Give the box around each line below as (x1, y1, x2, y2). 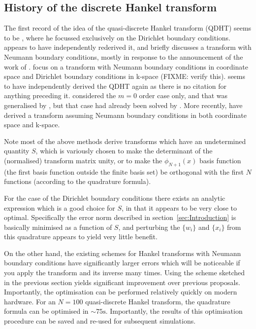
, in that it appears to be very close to (122, 202, 237, 213)
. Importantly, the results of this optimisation (105, 306, 243, 316)
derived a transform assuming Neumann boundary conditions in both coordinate (4, 110, 247, 120)
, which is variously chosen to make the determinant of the (35, 146, 213, 156)
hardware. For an (4, 296, 56, 306)
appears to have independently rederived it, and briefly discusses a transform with (4, 42, 252, 52)
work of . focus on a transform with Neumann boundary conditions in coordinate (4, 61, 248, 72)
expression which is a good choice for (4, 202, 115, 213)
